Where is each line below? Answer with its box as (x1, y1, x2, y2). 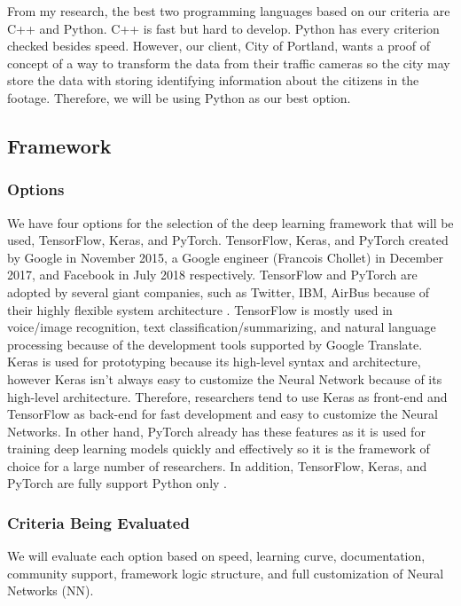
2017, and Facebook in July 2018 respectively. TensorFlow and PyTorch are (7, 265, 418, 284)
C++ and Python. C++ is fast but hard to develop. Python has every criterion (7, 19, 440, 37)
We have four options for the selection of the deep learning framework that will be (7, 213, 454, 232)
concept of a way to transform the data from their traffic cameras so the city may (7, 53, 450, 72)
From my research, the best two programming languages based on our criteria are (7, 2, 450, 20)
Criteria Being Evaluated (7, 511, 190, 533)
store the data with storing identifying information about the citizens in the (7, 71, 419, 90)
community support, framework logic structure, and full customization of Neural (7, 563, 444, 582)
